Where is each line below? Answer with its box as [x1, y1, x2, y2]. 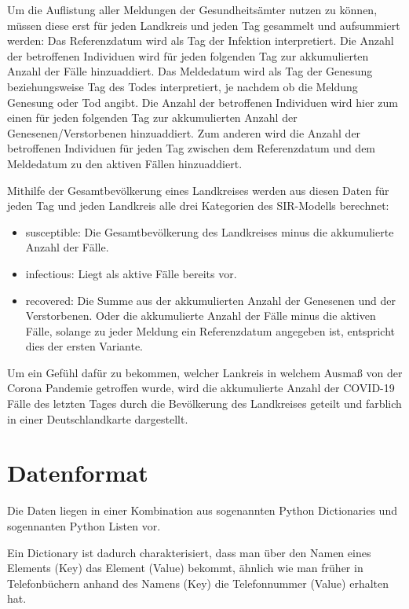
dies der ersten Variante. [25, 338, 144, 354]
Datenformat [7, 457, 148, 489]
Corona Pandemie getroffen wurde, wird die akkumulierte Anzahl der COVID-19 [7, 380, 395, 396]
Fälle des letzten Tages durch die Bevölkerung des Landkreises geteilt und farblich [7, 395, 402, 412]
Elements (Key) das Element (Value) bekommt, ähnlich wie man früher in [7, 559, 363, 576]
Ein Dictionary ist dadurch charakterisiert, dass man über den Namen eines [7, 544, 371, 560]
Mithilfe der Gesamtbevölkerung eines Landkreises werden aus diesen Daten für [7, 182, 389, 198]
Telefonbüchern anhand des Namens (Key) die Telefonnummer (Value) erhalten [7, 574, 389, 591]
